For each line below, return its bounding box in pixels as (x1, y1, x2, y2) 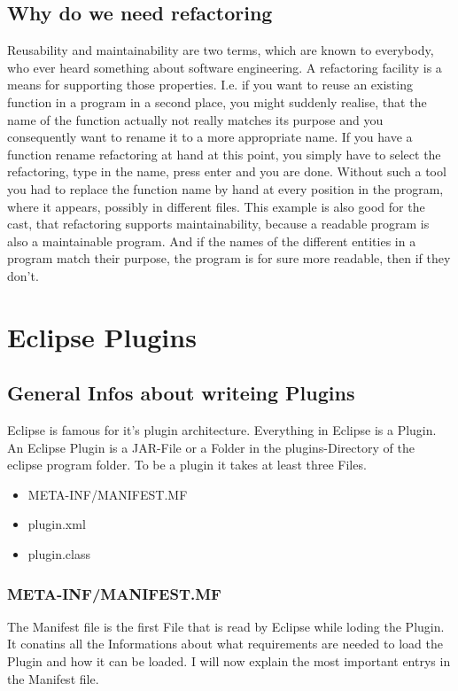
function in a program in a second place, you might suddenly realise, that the (7, 92, 427, 111)
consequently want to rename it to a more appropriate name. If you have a (7, 128, 413, 146)
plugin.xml (27, 515, 86, 533)
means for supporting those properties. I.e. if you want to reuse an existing (7, 75, 413, 94)
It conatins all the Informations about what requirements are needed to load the (7, 634, 443, 653)
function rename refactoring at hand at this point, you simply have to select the (7, 144, 441, 163)
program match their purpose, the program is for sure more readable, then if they (7, 249, 451, 268)
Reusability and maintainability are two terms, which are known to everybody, (7, 41, 434, 59)
